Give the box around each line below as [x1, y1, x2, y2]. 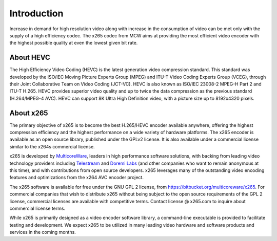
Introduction [9, 8, 64, 19]
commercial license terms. [9, 205, 66, 211]
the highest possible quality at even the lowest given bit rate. [9, 40, 138, 46]
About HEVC [9, 53, 51, 62]
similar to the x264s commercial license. [9, 143, 95, 149]
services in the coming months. [9, 229, 76, 235]
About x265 [9, 108, 48, 117]
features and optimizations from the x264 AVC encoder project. [9, 174, 144, 181]
